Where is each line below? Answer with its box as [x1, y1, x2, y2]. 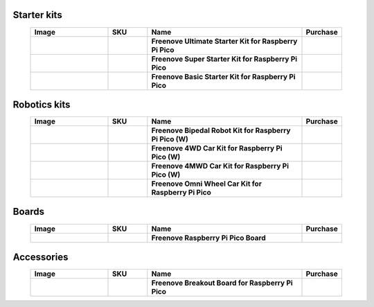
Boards [12, 206, 45, 218]
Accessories [12, 251, 69, 263]
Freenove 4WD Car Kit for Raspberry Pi [151, 143, 283, 153]
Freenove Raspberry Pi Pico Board [151, 233, 266, 243]
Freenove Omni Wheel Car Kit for [151, 179, 262, 188]
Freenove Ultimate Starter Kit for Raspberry [151, 36, 298, 46]
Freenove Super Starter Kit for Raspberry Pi [151, 54, 298, 64]
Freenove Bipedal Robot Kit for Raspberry [151, 125, 291, 135]
